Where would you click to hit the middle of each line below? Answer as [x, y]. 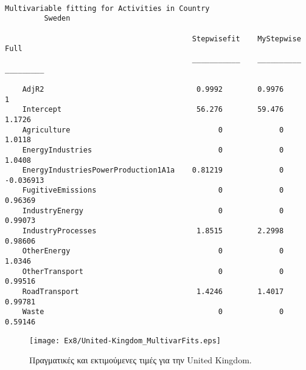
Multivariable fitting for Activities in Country [107, 8]
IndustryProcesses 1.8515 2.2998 [153, 231]
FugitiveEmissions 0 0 [153, 190]
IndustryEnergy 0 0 [153, 211]
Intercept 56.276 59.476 [153, 110]
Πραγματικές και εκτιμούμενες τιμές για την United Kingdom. [141, 360]
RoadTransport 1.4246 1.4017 [153, 292]
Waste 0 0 [153, 312]
